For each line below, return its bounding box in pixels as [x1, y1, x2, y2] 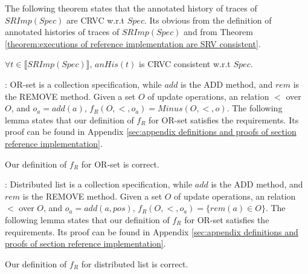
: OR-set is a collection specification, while [5, 77, 162, 90]
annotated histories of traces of [5, 25, 120, 38]
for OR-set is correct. [81, 157, 159, 170]
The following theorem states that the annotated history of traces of [5, 2, 257, 14]
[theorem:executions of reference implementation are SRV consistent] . [5, 37, 261, 50]
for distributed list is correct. [81, 257, 188, 270]
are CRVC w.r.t [66, 13, 125, 26]
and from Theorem [184, 25, 253, 38]
